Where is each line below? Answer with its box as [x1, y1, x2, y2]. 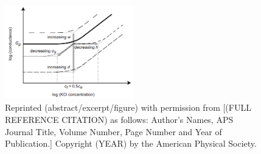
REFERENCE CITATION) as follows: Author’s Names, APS [5, 113, 234, 125]
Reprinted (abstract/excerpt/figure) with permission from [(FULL [5, 101, 251, 114]
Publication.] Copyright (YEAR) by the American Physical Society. [5, 137, 257, 150]
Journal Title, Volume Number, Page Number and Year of [5, 125, 222, 138]
